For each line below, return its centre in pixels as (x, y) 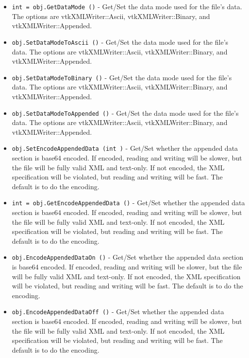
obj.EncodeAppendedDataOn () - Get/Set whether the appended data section (128, 257)
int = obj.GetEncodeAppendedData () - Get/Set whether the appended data (128, 203)
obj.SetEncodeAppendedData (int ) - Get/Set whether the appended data (125, 148)
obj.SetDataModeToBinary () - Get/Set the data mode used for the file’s (122, 77)
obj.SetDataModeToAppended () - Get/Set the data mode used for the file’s (125, 113)
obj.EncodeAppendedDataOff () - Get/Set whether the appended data (118, 312)
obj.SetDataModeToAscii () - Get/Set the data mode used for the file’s (120, 42)
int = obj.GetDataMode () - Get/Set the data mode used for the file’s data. (127, 6)
